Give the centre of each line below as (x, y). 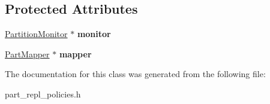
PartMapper (27, 53)
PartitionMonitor (36, 34)
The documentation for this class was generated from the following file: (135, 74)
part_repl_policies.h (43, 94)
